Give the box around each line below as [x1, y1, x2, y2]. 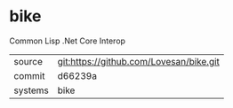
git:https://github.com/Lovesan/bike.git [57, 55, 221, 67]
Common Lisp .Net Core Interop [9, 35, 126, 46]
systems [13, 84, 49, 96]
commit [13, 69, 45, 81]
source [13, 55, 43, 67]
